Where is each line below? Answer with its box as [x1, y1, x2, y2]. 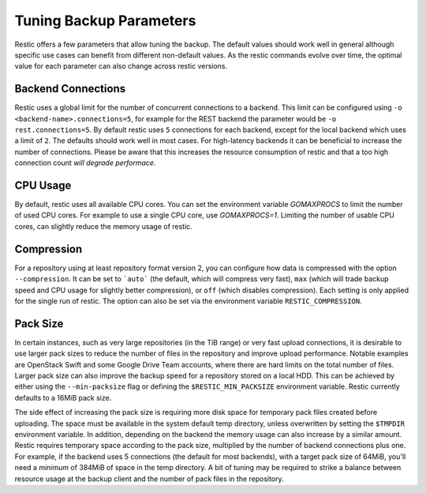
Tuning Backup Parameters [14, 12, 196, 29]
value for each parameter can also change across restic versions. [14, 62, 228, 71]
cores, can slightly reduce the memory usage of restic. [14, 221, 192, 231]
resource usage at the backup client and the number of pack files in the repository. [14, 474, 284, 484]
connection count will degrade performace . [14, 158, 156, 167]
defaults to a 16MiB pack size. [14, 393, 112, 402]
